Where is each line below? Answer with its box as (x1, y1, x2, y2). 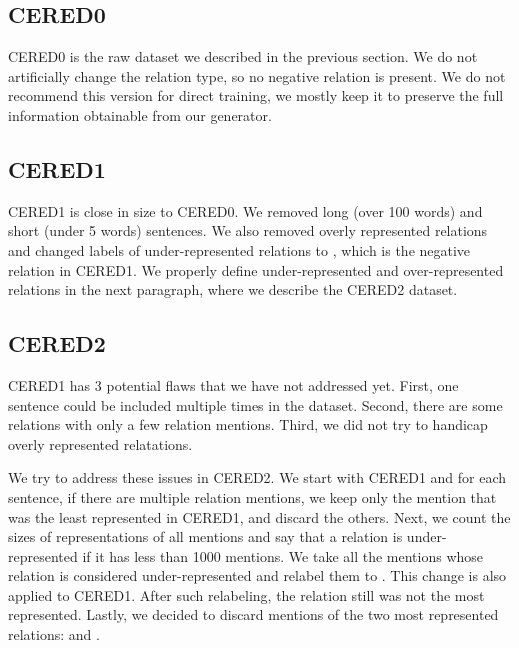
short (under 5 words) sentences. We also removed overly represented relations (8, 220, 488, 241)
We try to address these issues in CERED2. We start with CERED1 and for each (8, 467, 507, 488)
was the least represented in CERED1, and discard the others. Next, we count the (8, 506, 511, 527)
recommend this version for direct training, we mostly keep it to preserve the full (8, 85, 504, 106)
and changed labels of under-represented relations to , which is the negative (8, 239, 471, 260)
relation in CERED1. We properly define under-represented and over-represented (8, 259, 504, 280)
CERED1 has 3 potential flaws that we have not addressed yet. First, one (8, 374, 459, 395)
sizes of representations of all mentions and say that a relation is (8, 526, 403, 547)
